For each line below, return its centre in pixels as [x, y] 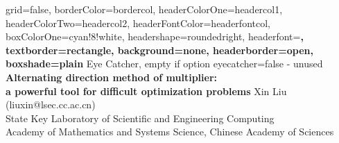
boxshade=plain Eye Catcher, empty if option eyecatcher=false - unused [164, 64]
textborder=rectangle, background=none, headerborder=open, [159, 50]
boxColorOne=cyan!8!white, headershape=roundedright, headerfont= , [155, 36]
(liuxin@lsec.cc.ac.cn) [51, 104]
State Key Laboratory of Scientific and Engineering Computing [140, 118]
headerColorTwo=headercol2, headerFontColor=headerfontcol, [138, 23]
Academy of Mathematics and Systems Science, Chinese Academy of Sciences [170, 132]
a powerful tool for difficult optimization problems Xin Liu [146, 91]
